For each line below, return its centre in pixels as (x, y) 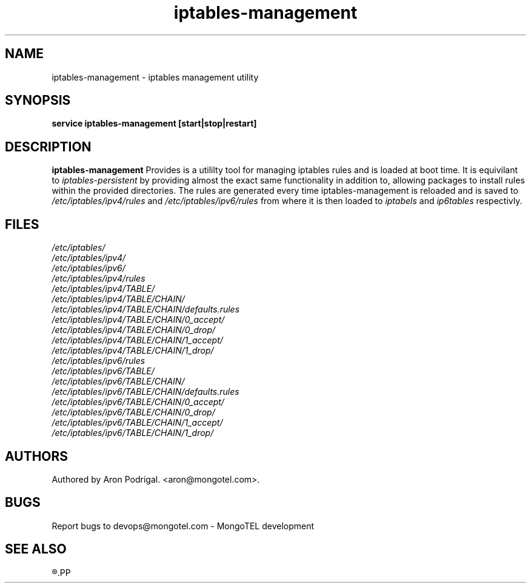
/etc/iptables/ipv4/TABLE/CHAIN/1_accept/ (137, 340)
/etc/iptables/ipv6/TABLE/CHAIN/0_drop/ (133, 412)
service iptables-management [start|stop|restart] (154, 124)
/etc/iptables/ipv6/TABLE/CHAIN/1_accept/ (137, 423)
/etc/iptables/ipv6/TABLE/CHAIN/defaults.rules (145, 392)
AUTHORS (37, 456)
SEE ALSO (36, 549)
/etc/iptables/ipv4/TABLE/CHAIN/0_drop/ (134, 330)
